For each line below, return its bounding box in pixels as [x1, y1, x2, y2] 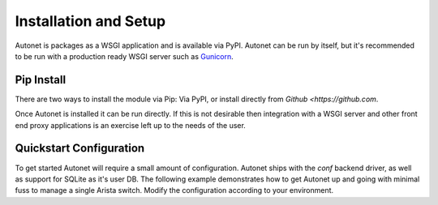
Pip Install [15, 73, 67, 87]
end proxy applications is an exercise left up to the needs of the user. [15, 120, 247, 130]
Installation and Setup [15, 12, 166, 30]
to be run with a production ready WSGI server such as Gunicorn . [15, 51, 234, 61]
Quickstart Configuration [15, 142, 145, 156]
